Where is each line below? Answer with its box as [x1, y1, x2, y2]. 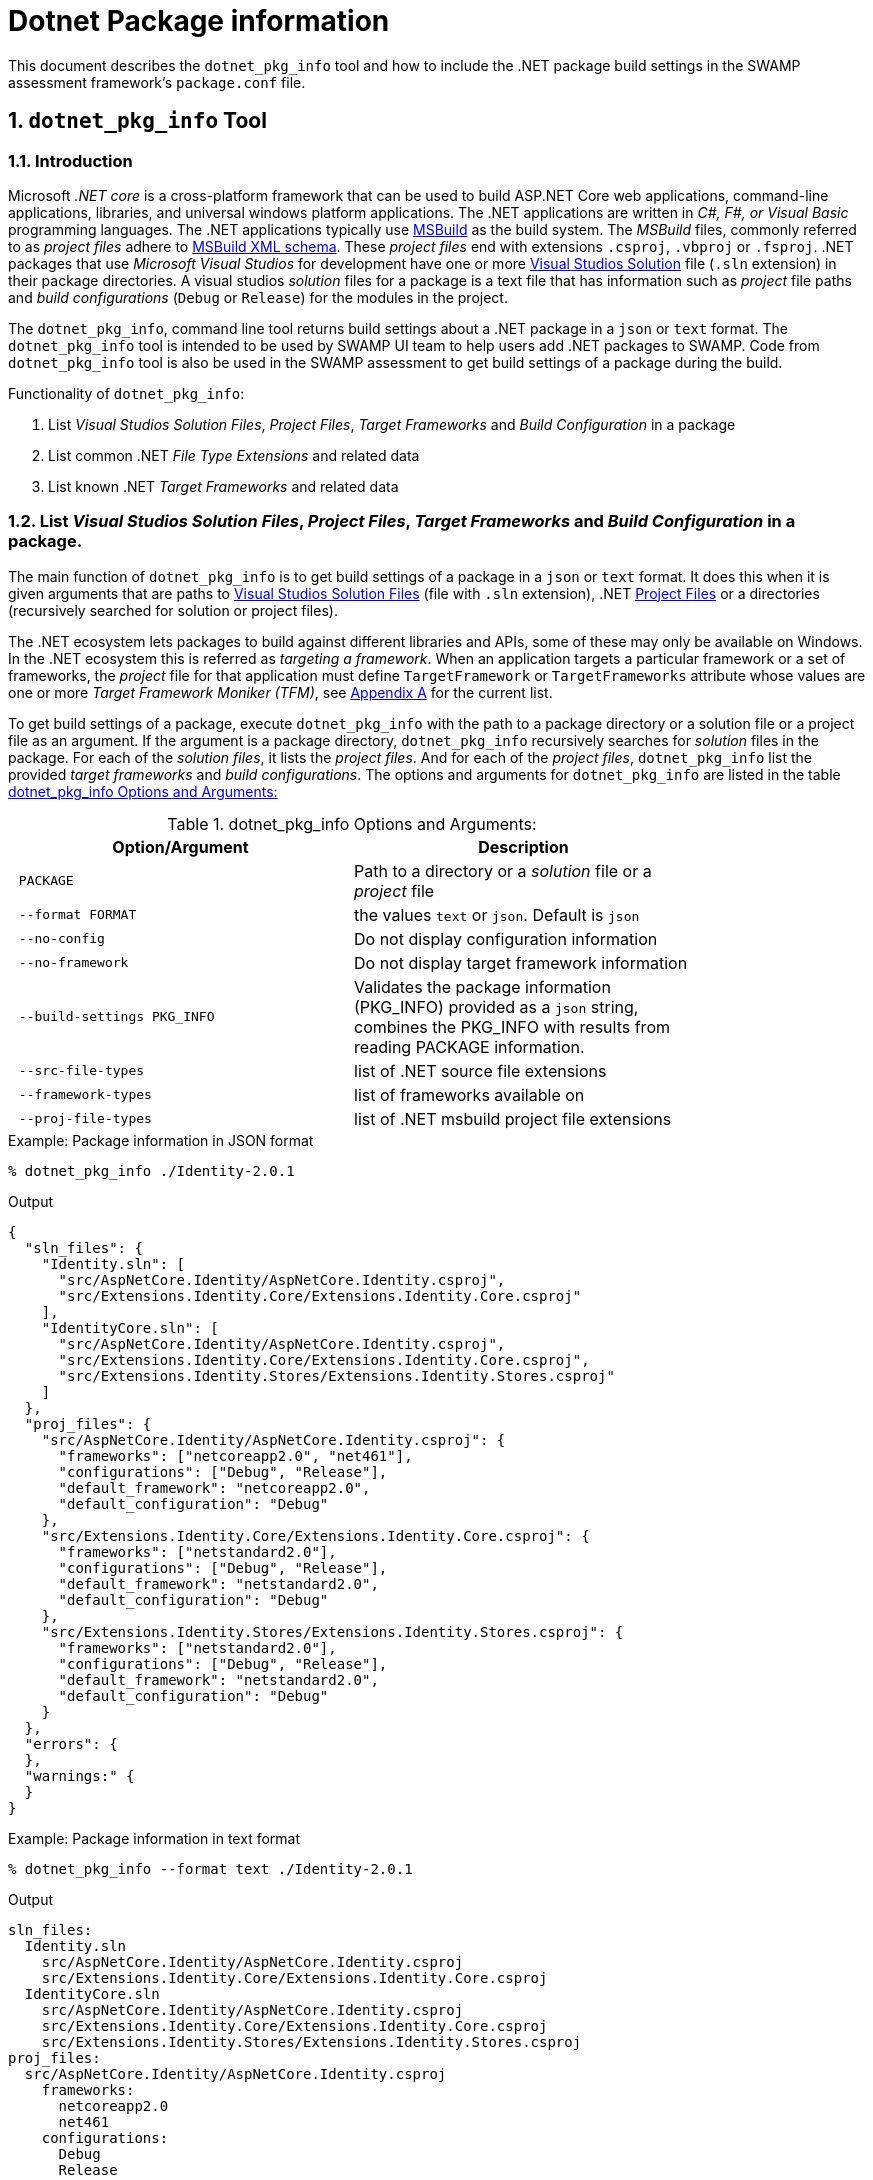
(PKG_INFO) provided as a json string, [354, 996, 639, 1017]
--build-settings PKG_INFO [18, 1009, 215, 1025]
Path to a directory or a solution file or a [354, 860, 652, 881]
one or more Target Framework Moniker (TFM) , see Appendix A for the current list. [8, 683, 553, 701]
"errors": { [24, 1735, 118, 1752]
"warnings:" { [24, 1767, 135, 1784]
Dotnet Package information [8, 4, 390, 38]
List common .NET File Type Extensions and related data [48, 446, 420, 464]
